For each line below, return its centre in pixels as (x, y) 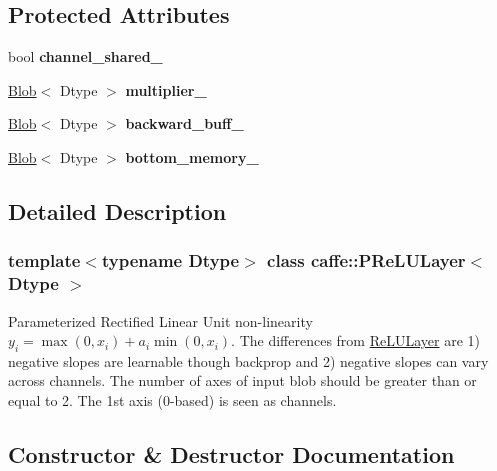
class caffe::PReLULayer (366, 260)
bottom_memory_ (192, 156)
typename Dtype (170, 260)
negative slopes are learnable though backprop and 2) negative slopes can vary (248, 360)
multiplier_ (166, 89)
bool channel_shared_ (85, 56)
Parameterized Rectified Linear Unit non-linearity (160, 320)
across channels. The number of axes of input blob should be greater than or (242, 380)
